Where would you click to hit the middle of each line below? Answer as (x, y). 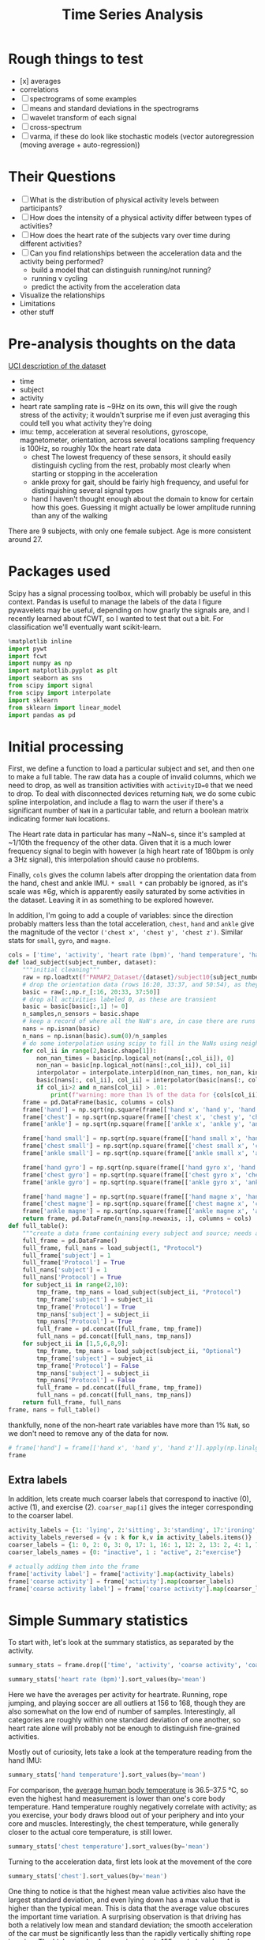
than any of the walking (69, 515)
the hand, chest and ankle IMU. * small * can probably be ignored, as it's (128, 883)
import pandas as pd (42, 715)
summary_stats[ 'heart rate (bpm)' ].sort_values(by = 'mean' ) (107, 1680)
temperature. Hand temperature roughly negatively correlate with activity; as (132, 1806)
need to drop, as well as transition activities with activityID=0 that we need (131, 786)
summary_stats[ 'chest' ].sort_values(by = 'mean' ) (88, 1876)
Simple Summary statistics (98, 1620)
